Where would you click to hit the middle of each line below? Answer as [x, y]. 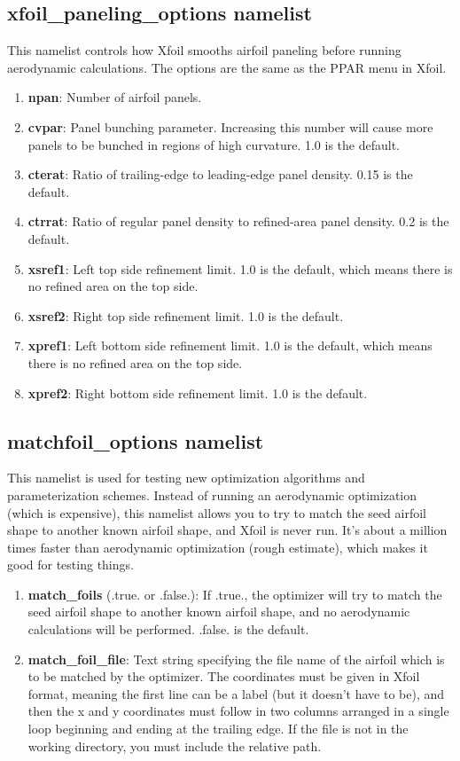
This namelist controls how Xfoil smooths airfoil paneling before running [204, 50]
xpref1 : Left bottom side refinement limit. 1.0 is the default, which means [230, 345]
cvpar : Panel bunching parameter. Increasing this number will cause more [230, 126]
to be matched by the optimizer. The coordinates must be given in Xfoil [224, 676]
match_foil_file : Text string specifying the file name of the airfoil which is [236, 659]
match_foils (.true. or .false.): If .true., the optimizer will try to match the [235, 594]
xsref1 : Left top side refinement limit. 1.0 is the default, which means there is [240, 268]
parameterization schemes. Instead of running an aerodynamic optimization [212, 494]
